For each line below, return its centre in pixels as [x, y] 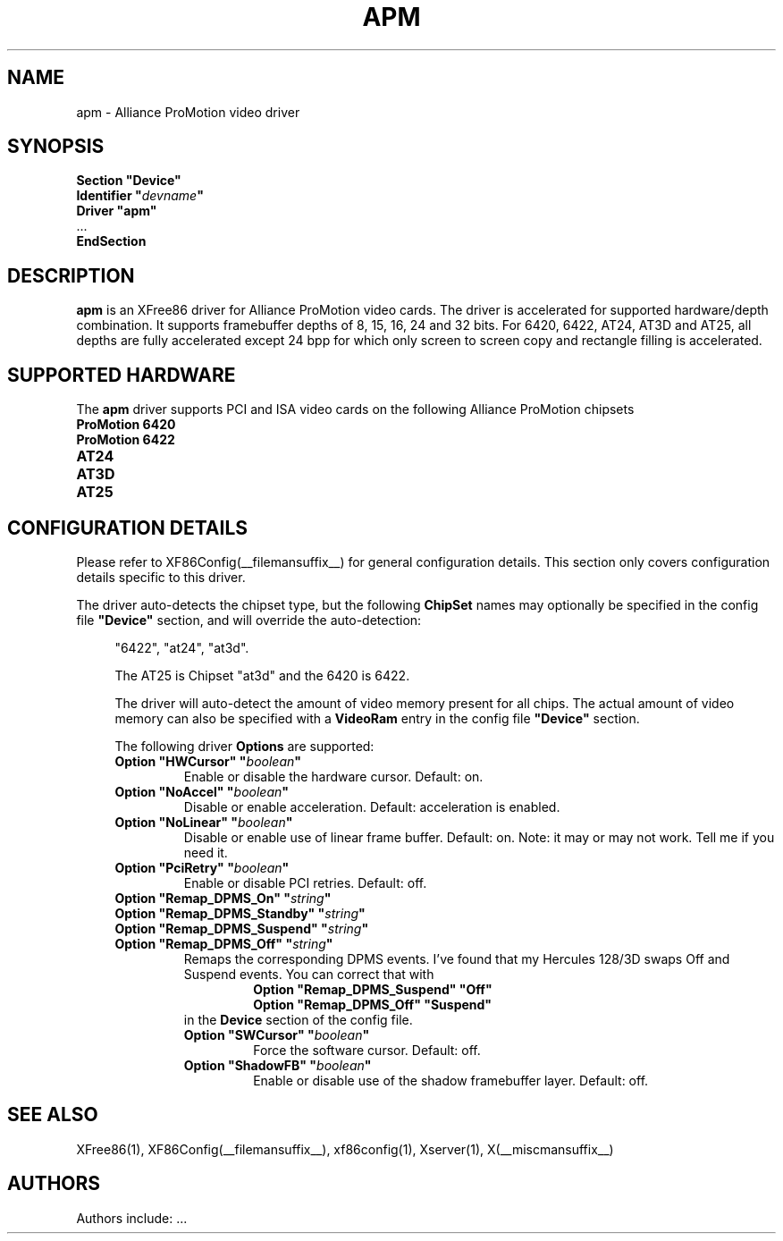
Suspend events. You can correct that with [309, 974]
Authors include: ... [132, 1218]
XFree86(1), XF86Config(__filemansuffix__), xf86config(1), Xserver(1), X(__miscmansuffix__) [345, 1149]
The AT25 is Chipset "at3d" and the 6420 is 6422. [262, 675]
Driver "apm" [117, 211]
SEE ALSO [53, 1115]
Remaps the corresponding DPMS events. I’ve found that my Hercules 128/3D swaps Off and [457, 958]
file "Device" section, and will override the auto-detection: [249, 620]
